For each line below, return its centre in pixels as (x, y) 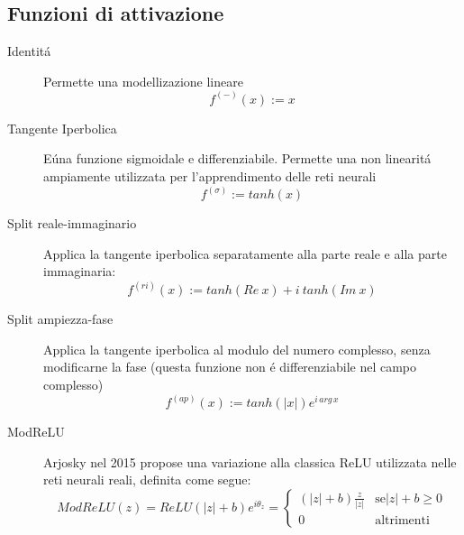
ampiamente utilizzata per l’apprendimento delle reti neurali (210, 176)
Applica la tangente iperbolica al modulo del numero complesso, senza (237, 349)
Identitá (29, 51)
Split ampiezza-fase (60, 319)
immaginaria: (80, 271)
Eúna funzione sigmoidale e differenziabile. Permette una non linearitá (237, 158)
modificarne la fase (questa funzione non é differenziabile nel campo (230, 367)
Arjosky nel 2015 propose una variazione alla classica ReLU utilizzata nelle (250, 461)
